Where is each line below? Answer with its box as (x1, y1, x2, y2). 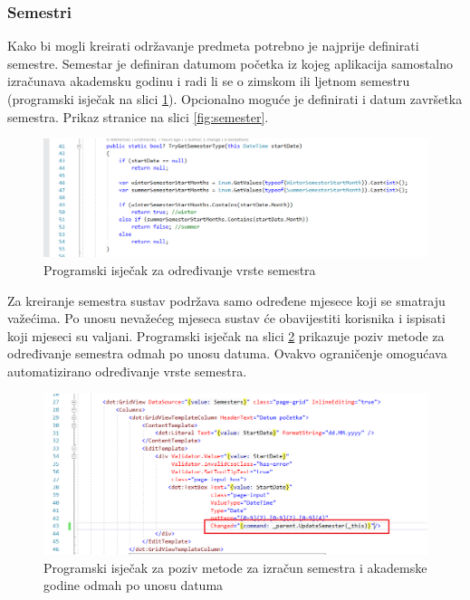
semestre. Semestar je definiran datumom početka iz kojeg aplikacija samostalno (7, 53, 454, 72)
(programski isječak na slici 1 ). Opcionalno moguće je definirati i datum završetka (7, 90, 463, 108)
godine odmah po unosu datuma (43, 576, 224, 595)
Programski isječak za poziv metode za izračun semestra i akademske (43, 557, 427, 576)
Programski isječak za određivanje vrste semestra (43, 261, 316, 280)
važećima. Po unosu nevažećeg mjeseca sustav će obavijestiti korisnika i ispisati (7, 309, 446, 328)
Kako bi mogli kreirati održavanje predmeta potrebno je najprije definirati (7, 36, 419, 55)
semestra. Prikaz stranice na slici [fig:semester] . (7, 107, 269, 126)
